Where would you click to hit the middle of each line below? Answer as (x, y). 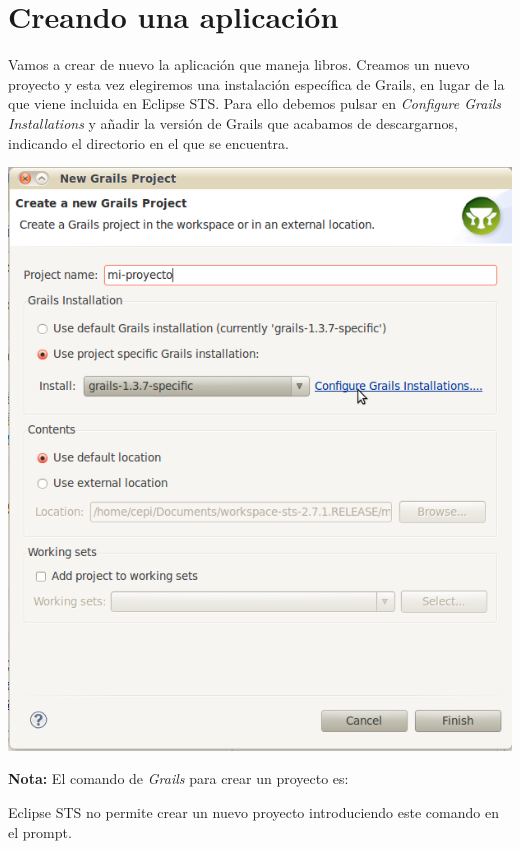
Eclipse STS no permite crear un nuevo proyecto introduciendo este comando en (253, 812)
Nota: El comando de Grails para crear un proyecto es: (178, 778)
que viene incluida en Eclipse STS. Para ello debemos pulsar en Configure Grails (255, 103)
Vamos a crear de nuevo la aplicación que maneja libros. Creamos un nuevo (239, 64)
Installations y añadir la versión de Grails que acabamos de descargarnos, (233, 122)
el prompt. (40, 831)
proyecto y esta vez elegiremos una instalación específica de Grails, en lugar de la (256, 83)
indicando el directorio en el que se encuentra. (148, 142)
